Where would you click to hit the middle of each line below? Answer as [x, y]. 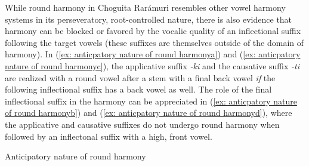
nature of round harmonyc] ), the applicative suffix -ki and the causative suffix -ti [152, 65]
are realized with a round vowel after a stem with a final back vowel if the [140, 77]
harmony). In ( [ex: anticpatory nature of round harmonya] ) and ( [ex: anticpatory [153, 54]
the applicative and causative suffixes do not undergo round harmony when [142, 124]
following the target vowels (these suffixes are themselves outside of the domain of [154, 42]
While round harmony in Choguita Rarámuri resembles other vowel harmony [145, 7]
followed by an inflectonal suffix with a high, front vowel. [109, 136]
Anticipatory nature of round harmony [75, 156]
